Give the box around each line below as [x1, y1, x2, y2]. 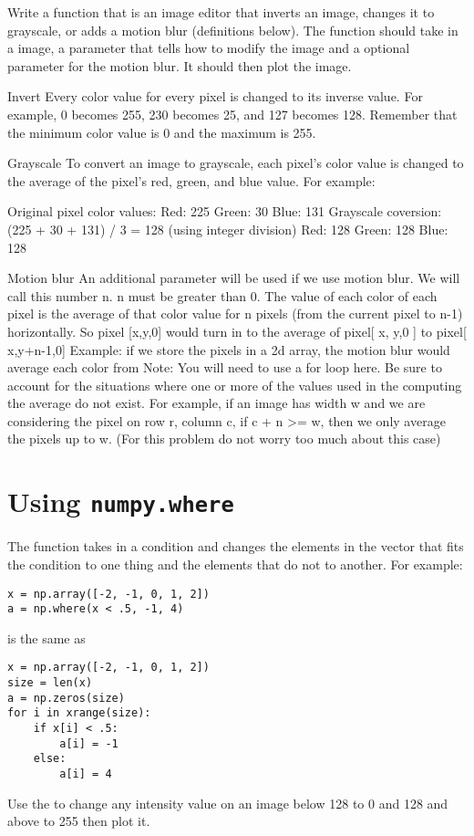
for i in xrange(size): [7, 706, 151, 720]
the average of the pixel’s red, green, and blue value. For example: [7, 171, 376, 190]
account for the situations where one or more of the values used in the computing [7, 375, 462, 394]
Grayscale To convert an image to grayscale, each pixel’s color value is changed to [7, 153, 464, 172]
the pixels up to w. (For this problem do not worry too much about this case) [7, 429, 441, 448]
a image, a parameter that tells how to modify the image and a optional [7, 38, 410, 57]
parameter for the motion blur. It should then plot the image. [7, 56, 352, 75]
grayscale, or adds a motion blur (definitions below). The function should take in [7, 20, 459, 39]
